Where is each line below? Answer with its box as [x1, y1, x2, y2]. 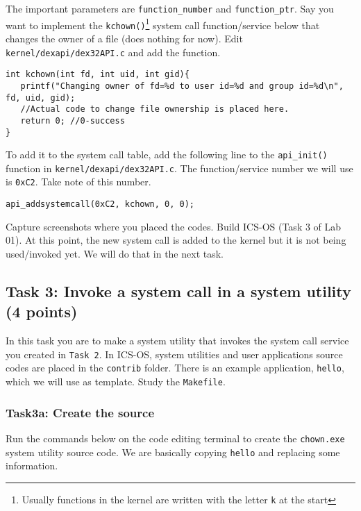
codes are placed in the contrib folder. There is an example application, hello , [6, 360, 344, 375]
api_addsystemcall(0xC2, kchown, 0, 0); [6, 199, 195, 210]
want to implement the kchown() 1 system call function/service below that [6, 15, 320, 32]
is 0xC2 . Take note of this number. [6, 174, 151, 189]
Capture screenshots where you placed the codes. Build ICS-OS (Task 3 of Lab [6, 219, 342, 233]
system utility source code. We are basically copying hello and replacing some [6, 444, 340, 459]
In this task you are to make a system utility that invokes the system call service [6, 333, 349, 348]
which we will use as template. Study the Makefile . [6, 374, 226, 389]
